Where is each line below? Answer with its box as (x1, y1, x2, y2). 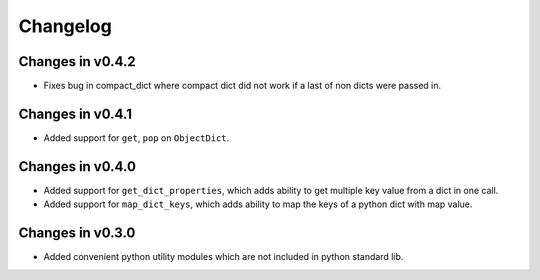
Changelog (18, 15, 112, 37)
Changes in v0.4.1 (18, 105, 132, 122)
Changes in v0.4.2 (18, 53, 137, 70)
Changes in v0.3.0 (18, 225, 136, 242)
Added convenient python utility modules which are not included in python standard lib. (43, 251, 404, 263)
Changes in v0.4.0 (18, 158, 137, 175)
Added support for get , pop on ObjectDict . (43, 131, 230, 144)
